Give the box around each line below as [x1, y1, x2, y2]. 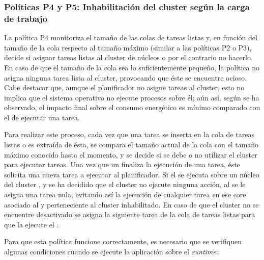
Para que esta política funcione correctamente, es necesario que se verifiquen [4, 236, 242, 247]
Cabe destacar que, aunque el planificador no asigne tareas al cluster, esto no [4, 82, 245, 93]
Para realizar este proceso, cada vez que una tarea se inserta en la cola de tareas [4, 129, 254, 140]
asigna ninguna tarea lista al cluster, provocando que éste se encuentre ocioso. [4, 72, 247, 83]
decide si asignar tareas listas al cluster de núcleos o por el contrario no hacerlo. [4, 52, 253, 63]
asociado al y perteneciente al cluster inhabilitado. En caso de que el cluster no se [4, 199, 259, 210]
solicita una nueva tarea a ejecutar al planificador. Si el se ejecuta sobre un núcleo [4, 169, 259, 179]
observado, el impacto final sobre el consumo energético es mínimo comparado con [4, 102, 260, 113]
